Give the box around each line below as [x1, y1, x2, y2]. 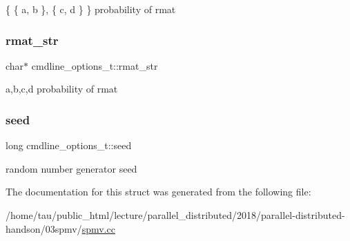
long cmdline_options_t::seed [6, 138, 132, 153]
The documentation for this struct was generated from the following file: [6, 184, 311, 199]
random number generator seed [6, 161, 137, 175]
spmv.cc [81, 221, 115, 235]
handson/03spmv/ [6, 221, 82, 235]
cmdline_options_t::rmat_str [31, 58, 158, 73]
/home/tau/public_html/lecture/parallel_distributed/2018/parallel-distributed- [6, 208, 345, 222]
